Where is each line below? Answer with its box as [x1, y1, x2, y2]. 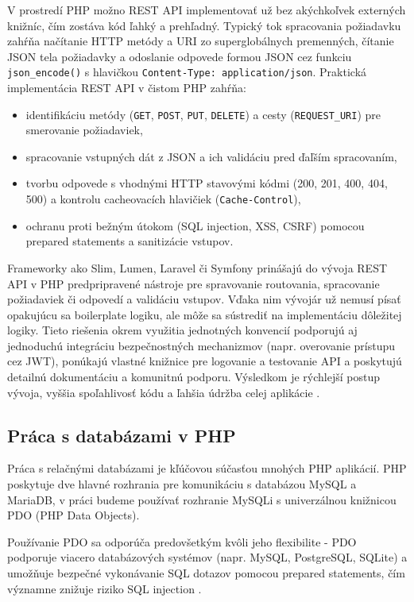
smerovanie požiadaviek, [25, 122, 143, 138]
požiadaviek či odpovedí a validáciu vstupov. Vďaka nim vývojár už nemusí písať [7, 291, 401, 307]
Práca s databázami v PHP [7, 423, 236, 447]
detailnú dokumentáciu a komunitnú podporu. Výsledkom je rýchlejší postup [7, 369, 380, 385]
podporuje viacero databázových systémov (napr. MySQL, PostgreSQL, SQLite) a [7, 549, 408, 565]
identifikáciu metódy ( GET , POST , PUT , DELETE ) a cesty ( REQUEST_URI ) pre [25, 106, 381, 122]
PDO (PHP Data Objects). [7, 507, 140, 523]
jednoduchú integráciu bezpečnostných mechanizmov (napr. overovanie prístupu [7, 337, 396, 353]
